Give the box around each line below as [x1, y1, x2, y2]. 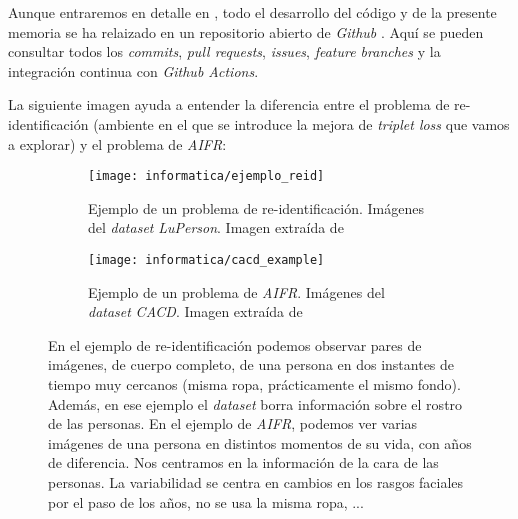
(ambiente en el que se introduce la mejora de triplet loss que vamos [93, 113, 510, 134]
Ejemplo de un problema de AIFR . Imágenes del [88, 281, 385, 302]
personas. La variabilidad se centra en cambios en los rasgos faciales [48, 472, 464, 492]
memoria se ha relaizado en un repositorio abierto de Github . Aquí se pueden [8, 21, 484, 42]
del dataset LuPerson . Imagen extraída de [88, 217, 344, 238]
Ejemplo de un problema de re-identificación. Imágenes [88, 197, 424, 218]
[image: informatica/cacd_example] [88, 253, 325, 267]
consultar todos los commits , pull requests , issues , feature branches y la [8, 41, 441, 62]
